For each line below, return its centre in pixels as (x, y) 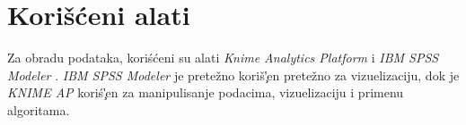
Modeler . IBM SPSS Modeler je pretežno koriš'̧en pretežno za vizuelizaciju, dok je (233, 75)
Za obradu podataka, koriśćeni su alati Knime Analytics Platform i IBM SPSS (223, 58)
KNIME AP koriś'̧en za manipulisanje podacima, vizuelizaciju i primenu (206, 92)
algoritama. (39, 109)
